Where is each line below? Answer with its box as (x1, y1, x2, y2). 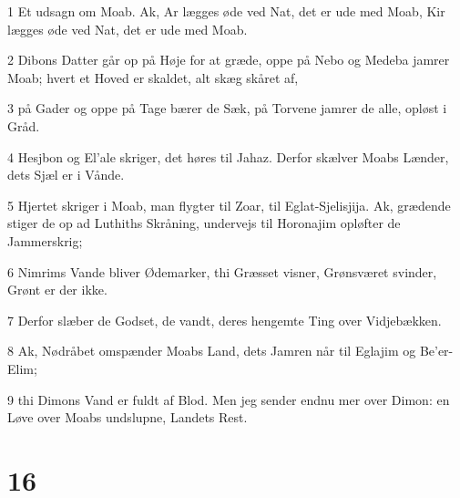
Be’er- (419, 341, 454, 360)
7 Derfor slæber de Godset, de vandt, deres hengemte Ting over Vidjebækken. (7, 310, 442, 329)
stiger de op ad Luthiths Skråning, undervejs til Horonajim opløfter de (7, 213, 401, 233)
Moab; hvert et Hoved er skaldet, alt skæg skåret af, (7, 67, 299, 87)
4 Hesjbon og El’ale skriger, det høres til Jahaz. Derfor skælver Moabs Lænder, (7, 147, 449, 166)
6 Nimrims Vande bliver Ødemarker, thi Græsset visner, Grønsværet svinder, (7, 262, 437, 281)
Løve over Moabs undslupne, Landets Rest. (7, 408, 248, 427)
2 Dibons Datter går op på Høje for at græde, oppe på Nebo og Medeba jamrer (7, 50, 450, 69)
